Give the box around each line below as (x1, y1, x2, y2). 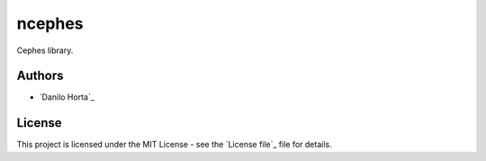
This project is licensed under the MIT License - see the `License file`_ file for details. (16, 139, 332, 150)
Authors (16, 68, 64, 84)
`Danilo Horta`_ (39, 92, 94, 103)
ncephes (16, 13, 85, 33)
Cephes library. (16, 45, 74, 56)
